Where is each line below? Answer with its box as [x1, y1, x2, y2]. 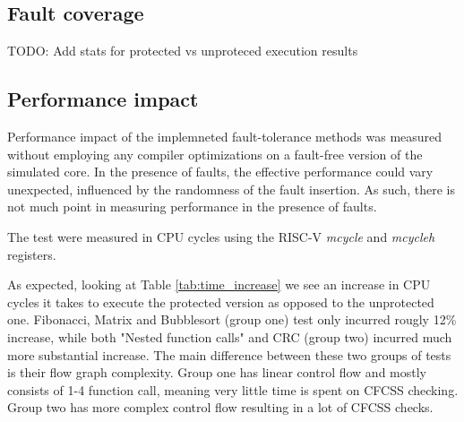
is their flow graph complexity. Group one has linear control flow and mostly [7, 363, 426, 382]
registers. [7, 245, 56, 263]
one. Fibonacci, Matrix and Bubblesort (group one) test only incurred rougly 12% [7, 310, 457, 329]
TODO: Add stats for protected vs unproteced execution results [7, 41, 358, 60]
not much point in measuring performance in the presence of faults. [7, 197, 377, 216]
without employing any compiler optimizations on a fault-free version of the [7, 144, 423, 163]
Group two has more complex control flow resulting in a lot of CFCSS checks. [7, 398, 434, 417]
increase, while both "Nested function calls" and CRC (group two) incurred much [7, 327, 452, 346]
